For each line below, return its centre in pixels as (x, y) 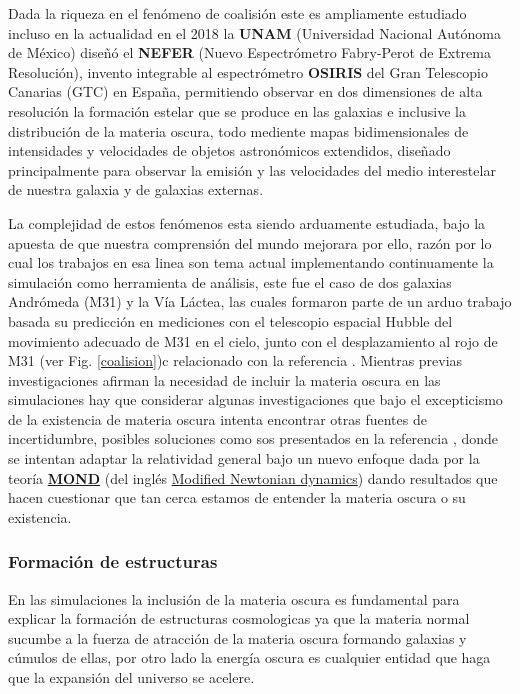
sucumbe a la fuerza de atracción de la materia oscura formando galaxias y (237, 637)
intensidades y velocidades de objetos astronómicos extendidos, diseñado (229, 150)
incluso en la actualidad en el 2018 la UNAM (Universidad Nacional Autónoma (254, 32)
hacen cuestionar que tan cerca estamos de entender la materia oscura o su (237, 497)
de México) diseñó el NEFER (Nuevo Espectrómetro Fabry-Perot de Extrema (249, 52)
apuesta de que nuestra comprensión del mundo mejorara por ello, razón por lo (250, 242)
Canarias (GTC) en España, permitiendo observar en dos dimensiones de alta (245, 91)
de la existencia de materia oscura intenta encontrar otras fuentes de (217, 418)
